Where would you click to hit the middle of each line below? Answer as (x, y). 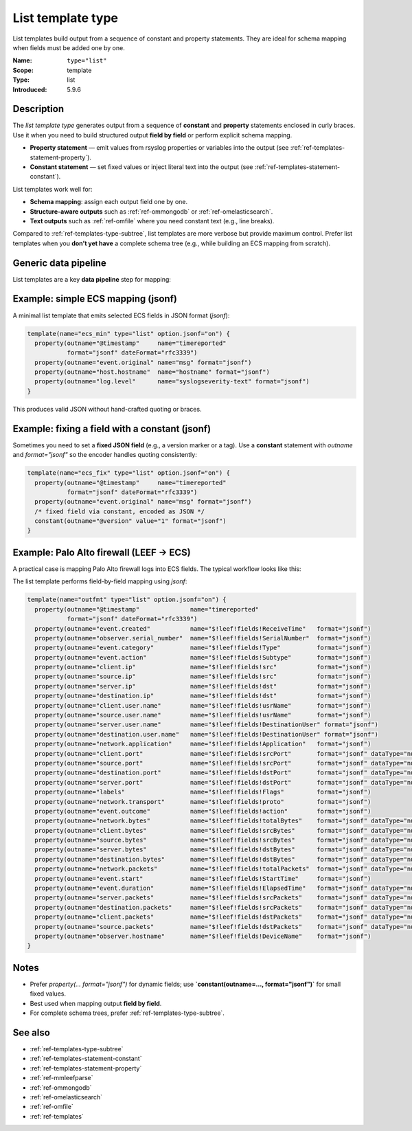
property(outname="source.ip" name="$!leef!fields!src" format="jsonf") (203, 676)
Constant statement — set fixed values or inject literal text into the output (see (141, 167)
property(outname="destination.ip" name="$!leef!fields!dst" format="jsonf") (203, 696)
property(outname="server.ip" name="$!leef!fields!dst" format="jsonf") (203, 686)
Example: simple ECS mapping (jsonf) (95, 299)
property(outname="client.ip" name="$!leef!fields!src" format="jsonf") (203, 667)
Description (38, 109)
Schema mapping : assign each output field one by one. (109, 202)
